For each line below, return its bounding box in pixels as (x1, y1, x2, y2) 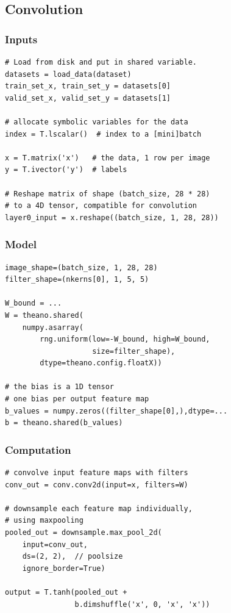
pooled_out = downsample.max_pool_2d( (5, 528, 162, 537)
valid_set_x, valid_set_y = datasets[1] (5, 93, 171, 102)
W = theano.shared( (5, 310, 84, 320)
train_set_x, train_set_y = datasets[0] (5, 82, 171, 91)
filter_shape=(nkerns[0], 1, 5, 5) (5, 275, 149, 284)
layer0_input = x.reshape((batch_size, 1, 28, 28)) (5, 213, 219, 222)
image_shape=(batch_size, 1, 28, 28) (5, 263, 158, 272)
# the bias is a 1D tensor (5, 382, 114, 392)
